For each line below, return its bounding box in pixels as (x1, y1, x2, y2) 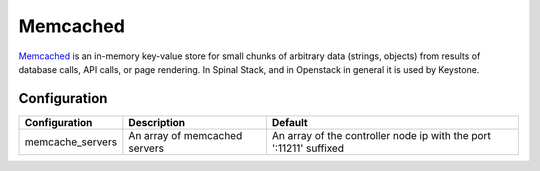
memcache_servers (24, 135, 118, 149)
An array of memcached (128, 128, 243, 142)
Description (128, 115, 186, 129)
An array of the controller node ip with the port (271, 128, 492, 142)
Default (271, 115, 309, 129)
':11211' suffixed (271, 141, 345, 155)
